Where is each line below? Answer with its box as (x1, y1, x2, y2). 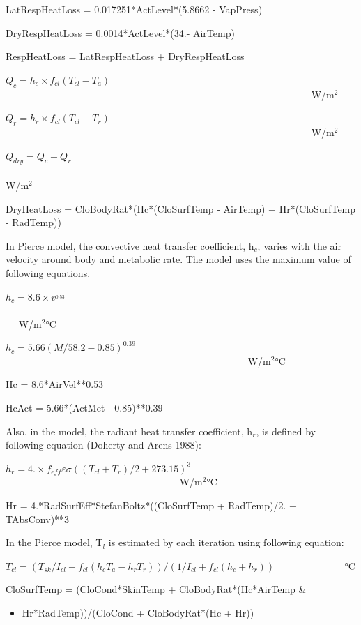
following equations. (6, 265, 91, 280)
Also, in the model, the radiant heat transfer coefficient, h (6, 423, 253, 438)
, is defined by (256, 423, 316, 438)
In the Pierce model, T (6, 535, 103, 550)
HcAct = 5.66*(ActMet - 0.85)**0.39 (6, 400, 163, 415)
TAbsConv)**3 (6, 511, 70, 526)
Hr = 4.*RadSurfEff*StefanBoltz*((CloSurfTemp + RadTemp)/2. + (6, 498, 297, 513)
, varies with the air (257, 238, 341, 253)
